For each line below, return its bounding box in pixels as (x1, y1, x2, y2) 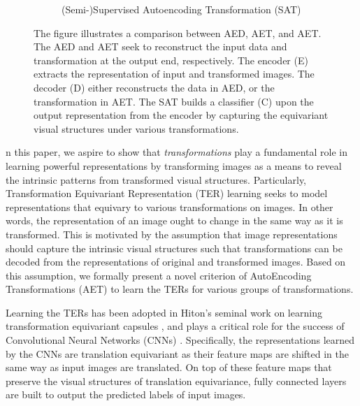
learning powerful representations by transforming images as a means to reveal (6, 158, 342, 173)
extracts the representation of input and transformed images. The (34, 66, 315, 81)
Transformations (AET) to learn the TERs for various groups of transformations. (6, 282, 354, 296)
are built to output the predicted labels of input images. (6, 387, 246, 402)
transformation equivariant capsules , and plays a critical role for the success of (6, 319, 345, 333)
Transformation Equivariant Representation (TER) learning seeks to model (6, 186, 328, 201)
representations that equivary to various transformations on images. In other (6, 199, 333, 214)
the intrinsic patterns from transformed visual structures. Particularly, (6, 172, 307, 187)
